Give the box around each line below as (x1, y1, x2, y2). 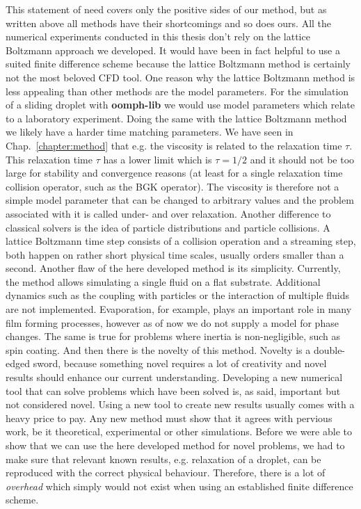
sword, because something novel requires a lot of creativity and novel (33, 356, 327, 371)
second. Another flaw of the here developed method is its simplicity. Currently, (6, 261, 341, 275)
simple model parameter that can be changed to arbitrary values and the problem (6, 193, 354, 207)
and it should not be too (250, 152, 355, 166)
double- (313, 342, 346, 357)
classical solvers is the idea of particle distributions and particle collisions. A (6, 220, 330, 234)
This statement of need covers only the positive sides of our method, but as (6, 2, 327, 16)
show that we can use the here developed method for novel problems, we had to (6, 438, 345, 452)
